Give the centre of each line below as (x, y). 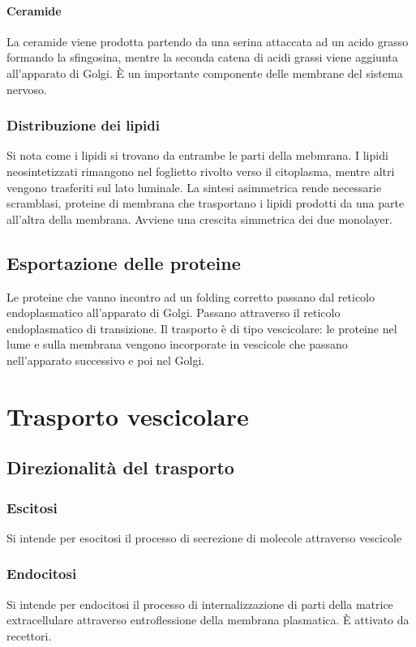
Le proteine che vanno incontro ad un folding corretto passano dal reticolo (191, 296)
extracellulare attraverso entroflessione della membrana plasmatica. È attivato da (208, 620)
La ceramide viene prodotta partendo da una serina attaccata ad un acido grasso (208, 41)
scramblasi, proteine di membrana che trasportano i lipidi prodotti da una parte (206, 203)
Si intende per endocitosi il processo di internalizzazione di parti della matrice (200, 604)
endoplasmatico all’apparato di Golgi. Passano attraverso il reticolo (174, 313)
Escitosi (32, 507)
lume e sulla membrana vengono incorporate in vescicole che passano (177, 344)
